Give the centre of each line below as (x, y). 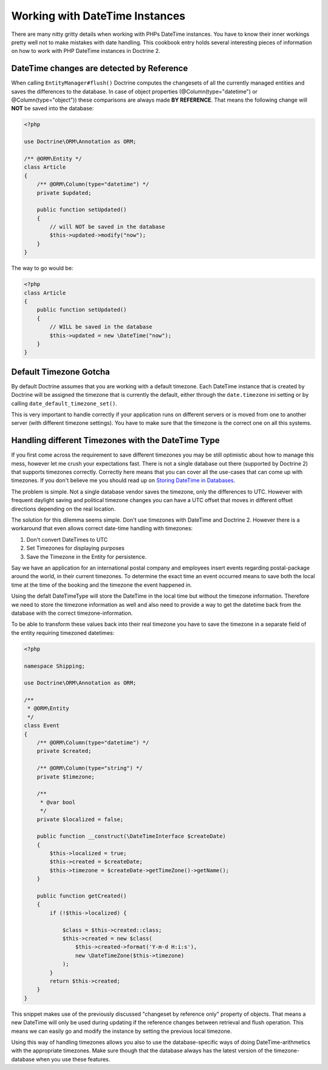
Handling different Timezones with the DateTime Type (115, 440)
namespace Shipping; (54, 666)
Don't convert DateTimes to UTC (67, 539)
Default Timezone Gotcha (61, 372)
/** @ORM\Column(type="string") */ (90, 768)
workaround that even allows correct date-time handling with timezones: (102, 528)
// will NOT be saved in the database (107, 227)
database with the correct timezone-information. (72, 613)
